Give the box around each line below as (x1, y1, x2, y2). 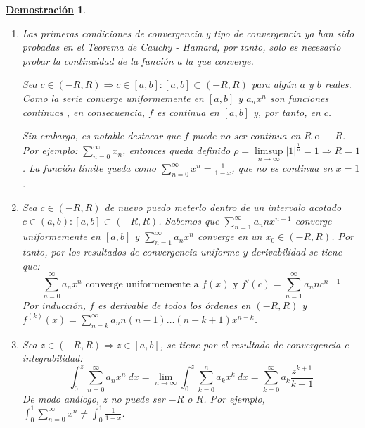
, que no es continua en (231, 160, 333, 175)
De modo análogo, (22, 391, 100, 405)
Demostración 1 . (6, 2, 87, 16)
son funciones (269, 90, 329, 105)
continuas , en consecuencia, (22, 104, 146, 119)
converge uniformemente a (85, 279, 199, 289)
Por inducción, (22, 298, 86, 313)
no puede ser (110, 391, 165, 405)
